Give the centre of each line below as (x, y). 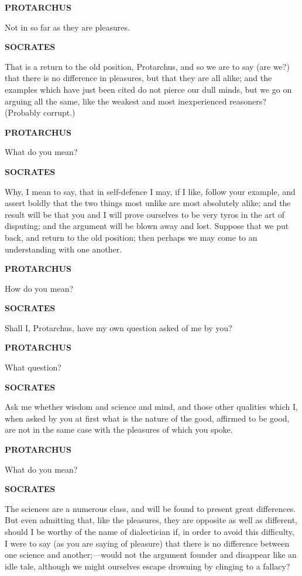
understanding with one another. (64, 249)
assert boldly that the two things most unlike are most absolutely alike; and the (148, 203)
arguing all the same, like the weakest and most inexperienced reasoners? (135, 101)
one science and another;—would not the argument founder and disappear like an (151, 555)
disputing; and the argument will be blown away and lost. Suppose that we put (147, 226)
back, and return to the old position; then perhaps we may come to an (131, 237)
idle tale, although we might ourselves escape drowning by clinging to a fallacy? (147, 566)
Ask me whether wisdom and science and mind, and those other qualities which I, (151, 407)
